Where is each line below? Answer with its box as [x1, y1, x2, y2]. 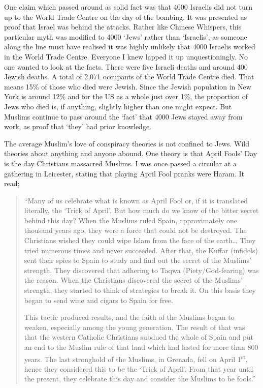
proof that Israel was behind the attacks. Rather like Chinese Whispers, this [4, 21, 242, 32]
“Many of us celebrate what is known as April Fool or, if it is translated [24, 195, 248, 205]
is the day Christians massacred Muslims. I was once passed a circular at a [4, 158, 237, 168]
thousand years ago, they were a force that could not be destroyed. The [24, 225, 247, 235]
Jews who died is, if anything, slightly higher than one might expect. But [4, 101, 232, 111]
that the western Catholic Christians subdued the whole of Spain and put [24, 332, 253, 342]
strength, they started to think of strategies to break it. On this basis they [24, 285, 256, 295]
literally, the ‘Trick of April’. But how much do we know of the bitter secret [24, 205, 259, 216]
